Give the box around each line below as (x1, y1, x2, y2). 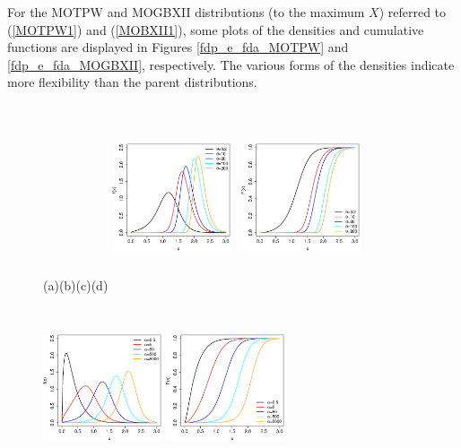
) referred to (378, 3, 447, 21)
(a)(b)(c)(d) (43, 275, 109, 294)
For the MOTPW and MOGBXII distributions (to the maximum (7, 3, 365, 21)
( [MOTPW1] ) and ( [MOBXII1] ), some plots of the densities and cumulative (7, 20, 424, 39)
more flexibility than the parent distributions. (7, 73, 257, 91)
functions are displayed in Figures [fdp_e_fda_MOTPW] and (7, 38, 349, 56)
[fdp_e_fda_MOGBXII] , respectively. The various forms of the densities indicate (7, 55, 455, 73)
